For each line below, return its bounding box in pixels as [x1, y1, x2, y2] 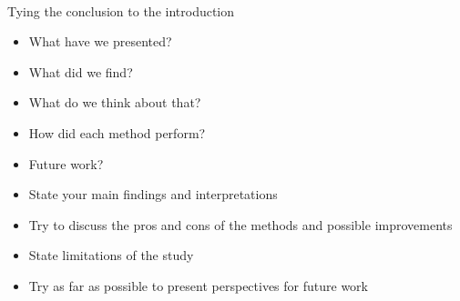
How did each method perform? [28, 123, 206, 142]
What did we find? [28, 62, 133, 81]
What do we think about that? [28, 93, 201, 112]
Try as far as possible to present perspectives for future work [28, 276, 368, 295]
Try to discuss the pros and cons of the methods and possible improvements [28, 215, 453, 234]
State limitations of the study [28, 246, 194, 265]
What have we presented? [28, 32, 172, 51]
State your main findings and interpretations [28, 185, 278, 204]
